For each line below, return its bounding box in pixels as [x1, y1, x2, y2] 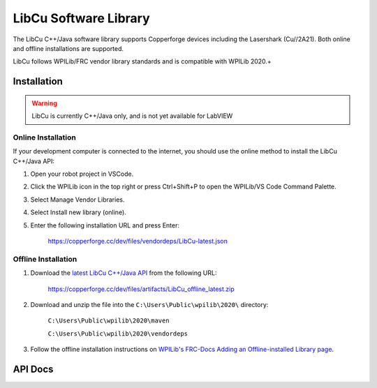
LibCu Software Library [13, 10, 150, 26]
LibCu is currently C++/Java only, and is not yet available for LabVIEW [31, 112, 233, 120]
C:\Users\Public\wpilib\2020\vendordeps [47, 329, 188, 338]
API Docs [13, 363, 54, 375]
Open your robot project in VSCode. [30, 170, 134, 178]
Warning [31, 98, 57, 107]
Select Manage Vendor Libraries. [30, 195, 125, 204]
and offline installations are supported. [13, 44, 124, 52]
